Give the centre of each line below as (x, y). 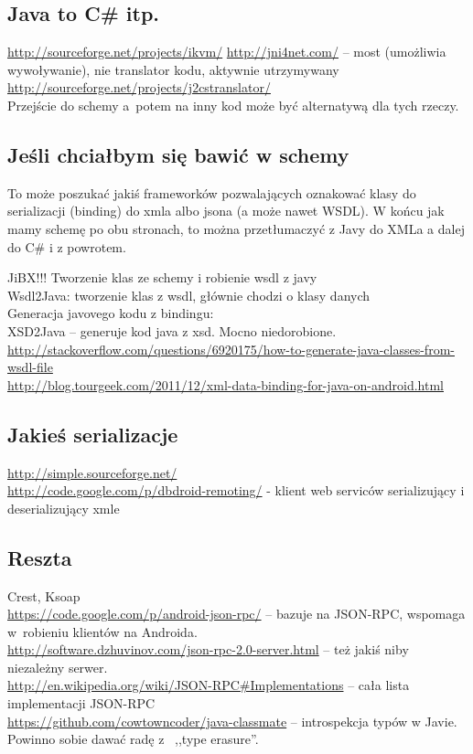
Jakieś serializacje (93, 434)
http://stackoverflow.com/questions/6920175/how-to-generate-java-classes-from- (231, 349)
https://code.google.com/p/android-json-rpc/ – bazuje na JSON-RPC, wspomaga (236, 614)
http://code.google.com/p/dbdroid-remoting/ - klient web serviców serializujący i (236, 490)
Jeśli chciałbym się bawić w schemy (178, 154)
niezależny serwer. (58, 667)
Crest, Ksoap (44, 595)
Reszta (40, 557)
